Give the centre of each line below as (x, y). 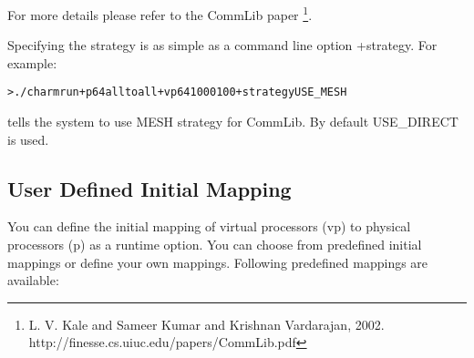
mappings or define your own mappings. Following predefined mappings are (218, 262)
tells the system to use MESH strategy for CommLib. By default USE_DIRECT (233, 122)
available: (33, 280)
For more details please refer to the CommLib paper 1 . (160, 13)
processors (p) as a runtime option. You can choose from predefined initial (215, 245)
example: (32, 62)
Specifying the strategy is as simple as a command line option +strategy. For (222, 45)
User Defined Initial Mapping (149, 188)
